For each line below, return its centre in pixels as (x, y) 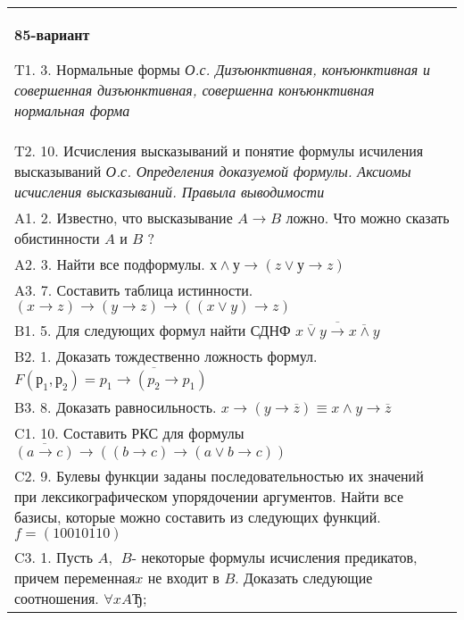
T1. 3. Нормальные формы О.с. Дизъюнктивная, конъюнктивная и (222, 69)
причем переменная (75, 578)
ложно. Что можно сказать (368, 218)
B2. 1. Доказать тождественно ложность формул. (166, 356)
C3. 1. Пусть (54, 557)
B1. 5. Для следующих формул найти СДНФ (153, 330)
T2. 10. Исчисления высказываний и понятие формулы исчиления (219, 151)
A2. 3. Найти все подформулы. (110, 264)
